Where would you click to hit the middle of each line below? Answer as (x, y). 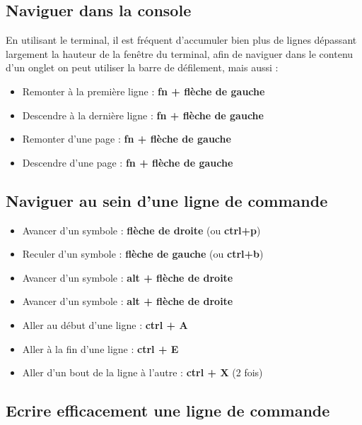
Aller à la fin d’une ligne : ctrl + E (100, 348)
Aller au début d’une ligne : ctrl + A (105, 324)
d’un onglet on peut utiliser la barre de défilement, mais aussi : (142, 67)
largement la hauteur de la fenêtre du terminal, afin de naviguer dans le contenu (180, 53)
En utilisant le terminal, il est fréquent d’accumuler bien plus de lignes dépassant (181, 40)
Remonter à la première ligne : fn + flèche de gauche (144, 91)
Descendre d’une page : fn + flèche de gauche (128, 162)
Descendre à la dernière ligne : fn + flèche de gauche (143, 115)
